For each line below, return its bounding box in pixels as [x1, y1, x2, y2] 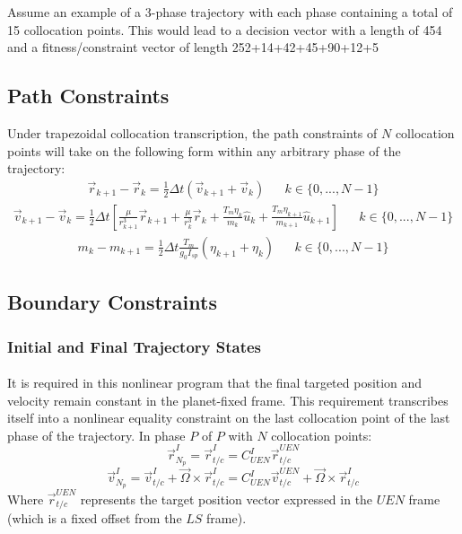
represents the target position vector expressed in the [80, 489, 373, 508]
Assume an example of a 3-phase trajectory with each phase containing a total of [7, 3, 453, 21]
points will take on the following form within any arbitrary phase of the [7, 141, 401, 160]
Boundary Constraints [7, 288, 217, 316]
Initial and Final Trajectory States [7, 335, 262, 357]
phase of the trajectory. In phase [7, 425, 186, 444]
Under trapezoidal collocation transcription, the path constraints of [7, 123, 378, 142]
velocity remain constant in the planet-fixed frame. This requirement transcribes [7, 390, 449, 409]
